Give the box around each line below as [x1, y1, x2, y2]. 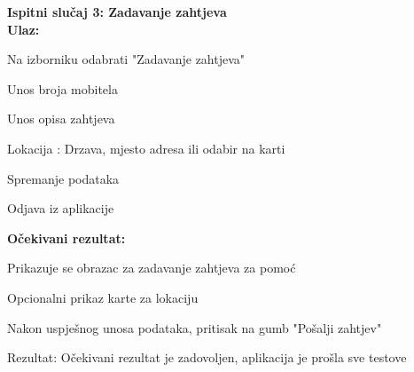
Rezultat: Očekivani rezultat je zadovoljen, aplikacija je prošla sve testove [7, 348, 407, 367]
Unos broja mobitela [7, 79, 118, 98]
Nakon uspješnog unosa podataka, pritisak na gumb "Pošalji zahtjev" [7, 318, 382, 336]
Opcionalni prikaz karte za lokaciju [7, 288, 199, 306]
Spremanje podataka [7, 169, 120, 187]
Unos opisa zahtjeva [7, 109, 115, 128]
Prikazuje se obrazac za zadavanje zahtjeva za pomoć [7, 258, 296, 277]
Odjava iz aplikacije [7, 199, 114, 218]
